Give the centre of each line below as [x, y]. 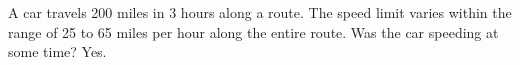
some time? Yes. [57, 51]
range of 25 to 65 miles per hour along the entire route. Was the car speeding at [253, 31]
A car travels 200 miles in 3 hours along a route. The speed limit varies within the [260, 12]
